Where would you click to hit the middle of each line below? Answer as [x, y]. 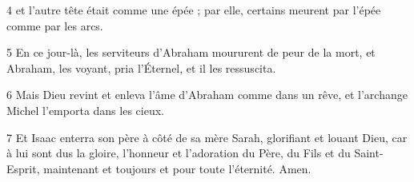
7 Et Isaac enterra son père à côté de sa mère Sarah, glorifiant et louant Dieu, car [207, 137]
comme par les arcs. [55, 25]
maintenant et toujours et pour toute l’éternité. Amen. [177, 168]
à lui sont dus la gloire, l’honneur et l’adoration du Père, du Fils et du [179, 153]
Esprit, [23, 168]
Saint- [369, 153]
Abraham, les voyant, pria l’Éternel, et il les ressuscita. [141, 67]
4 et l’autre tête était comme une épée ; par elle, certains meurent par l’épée [194, 10]
